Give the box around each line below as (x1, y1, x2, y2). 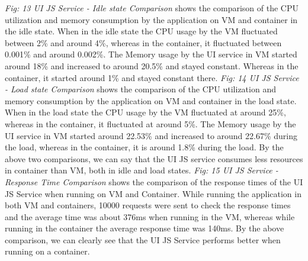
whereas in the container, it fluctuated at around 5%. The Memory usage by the (5, 117, 296, 130)
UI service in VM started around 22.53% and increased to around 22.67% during (5, 129, 297, 141)
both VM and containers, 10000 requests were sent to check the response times (5, 199, 291, 211)
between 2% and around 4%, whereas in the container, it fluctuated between (5, 36, 282, 49)
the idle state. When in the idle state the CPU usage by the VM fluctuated (5, 25, 278, 37)
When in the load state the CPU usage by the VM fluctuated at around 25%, (5, 106, 286, 118)
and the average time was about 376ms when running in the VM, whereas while (5, 210, 295, 223)
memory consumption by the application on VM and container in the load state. (5, 94, 297, 107)
